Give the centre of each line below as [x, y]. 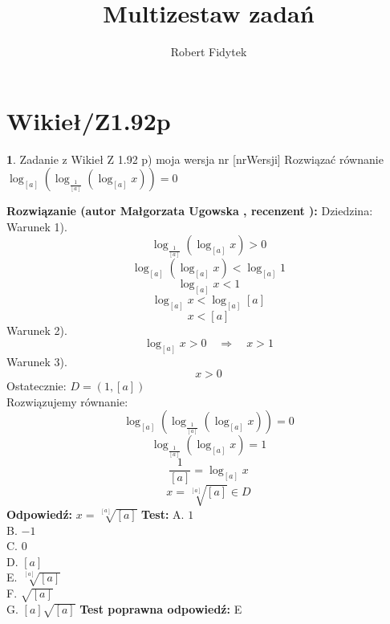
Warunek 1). [37, 226]
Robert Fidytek [209, 52]
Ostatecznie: [37, 386]
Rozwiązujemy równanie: [67, 401]
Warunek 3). [37, 361]
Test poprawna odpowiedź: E [161, 608]
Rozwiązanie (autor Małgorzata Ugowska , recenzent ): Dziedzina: [190, 211]
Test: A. [163, 514]
